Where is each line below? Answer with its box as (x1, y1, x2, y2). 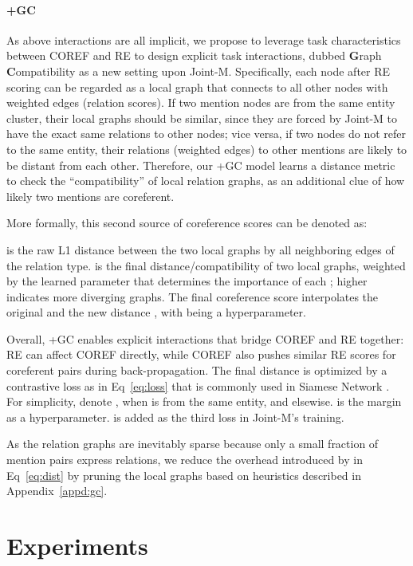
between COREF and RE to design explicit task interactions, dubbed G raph (6, 47, 382, 64)
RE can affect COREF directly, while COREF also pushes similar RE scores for (6, 346, 396, 363)
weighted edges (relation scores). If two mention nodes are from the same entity (6, 94, 395, 111)
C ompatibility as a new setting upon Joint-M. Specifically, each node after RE (6, 62, 391, 79)
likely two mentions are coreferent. (6, 187, 175, 204)
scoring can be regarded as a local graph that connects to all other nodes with (6, 78, 388, 95)
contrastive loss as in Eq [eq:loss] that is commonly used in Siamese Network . (6, 377, 390, 394)
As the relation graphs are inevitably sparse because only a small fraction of (6, 435, 379, 452)
